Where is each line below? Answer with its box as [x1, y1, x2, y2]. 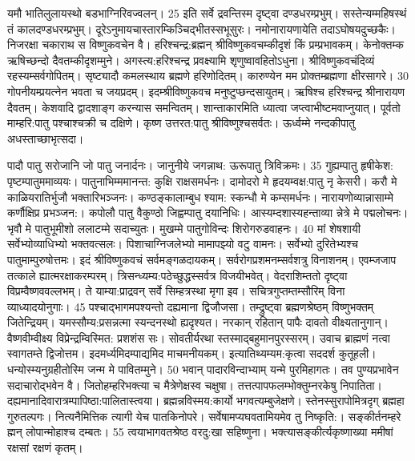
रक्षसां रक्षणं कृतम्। [7, 439, 83, 456]
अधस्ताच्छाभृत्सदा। [7, 130, 84, 146]
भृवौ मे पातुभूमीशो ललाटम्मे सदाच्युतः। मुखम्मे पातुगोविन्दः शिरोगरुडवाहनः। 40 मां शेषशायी [7, 219, 361, 236]
